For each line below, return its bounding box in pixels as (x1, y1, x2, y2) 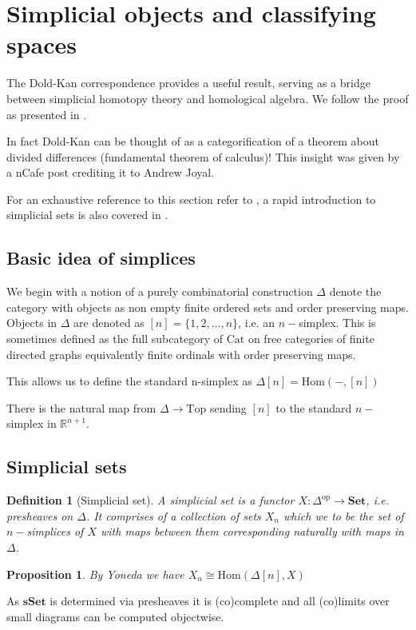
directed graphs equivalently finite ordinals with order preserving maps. (6, 345, 356, 362)
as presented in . (6, 106, 87, 122)
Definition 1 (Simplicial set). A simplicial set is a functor (6, 492, 295, 508)
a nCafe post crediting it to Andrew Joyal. (6, 164, 215, 181)
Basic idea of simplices (6, 245, 196, 270)
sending (209, 399, 247, 416)
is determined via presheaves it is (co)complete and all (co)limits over (50, 592, 390, 609)
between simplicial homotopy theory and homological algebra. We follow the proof (6, 90, 409, 106)
